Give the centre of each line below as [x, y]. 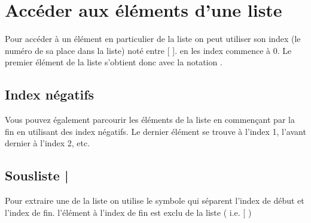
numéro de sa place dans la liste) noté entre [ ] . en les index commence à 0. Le [148, 50]
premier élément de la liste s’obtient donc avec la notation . [114, 62]
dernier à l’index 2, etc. [48, 143]
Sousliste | [37, 175]
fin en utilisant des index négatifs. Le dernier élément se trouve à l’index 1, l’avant [155, 131]
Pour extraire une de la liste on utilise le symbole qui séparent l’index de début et [155, 201]
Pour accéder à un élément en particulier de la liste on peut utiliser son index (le [153, 39]
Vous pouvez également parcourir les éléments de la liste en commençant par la [150, 120]
